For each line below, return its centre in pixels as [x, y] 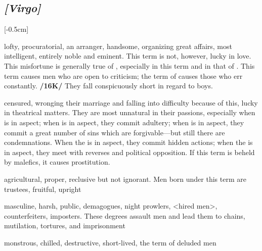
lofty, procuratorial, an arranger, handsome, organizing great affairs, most [118, 46]
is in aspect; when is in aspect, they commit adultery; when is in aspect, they [124, 122]
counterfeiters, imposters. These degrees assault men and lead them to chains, [125, 215]
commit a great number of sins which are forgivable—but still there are [115, 132]
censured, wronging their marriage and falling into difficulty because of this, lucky [131, 102]
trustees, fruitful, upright [43, 189]
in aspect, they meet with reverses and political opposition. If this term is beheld [129, 152]
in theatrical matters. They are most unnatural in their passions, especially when [130, 112]
